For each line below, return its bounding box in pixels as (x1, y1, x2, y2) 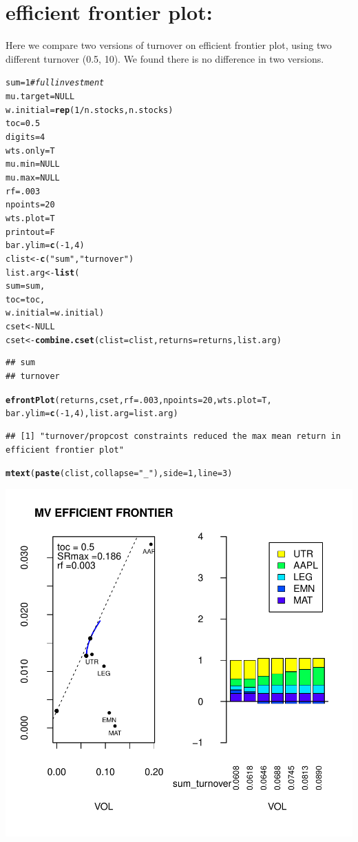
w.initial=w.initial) (6, 308, 105, 318)
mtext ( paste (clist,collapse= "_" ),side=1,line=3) (6, 469, 233, 479)
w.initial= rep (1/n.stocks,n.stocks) (6, 105, 173, 115)
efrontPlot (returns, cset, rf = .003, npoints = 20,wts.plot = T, (6, 395, 272, 405)
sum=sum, (6, 281, 45, 291)
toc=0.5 (6, 119, 41, 129)
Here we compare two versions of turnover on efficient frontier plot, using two (6, 38, 332, 52)
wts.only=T (6, 145, 55, 156)
